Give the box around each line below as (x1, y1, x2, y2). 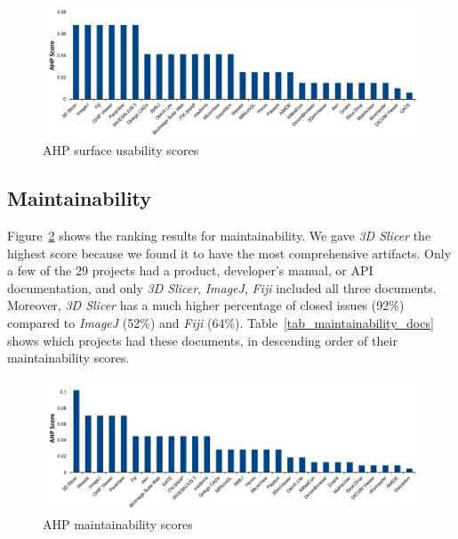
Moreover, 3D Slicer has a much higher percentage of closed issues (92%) (7, 296, 405, 314)
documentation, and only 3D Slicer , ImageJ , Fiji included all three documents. (7, 278, 437, 297)
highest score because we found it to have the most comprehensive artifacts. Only (7, 243, 452, 262)
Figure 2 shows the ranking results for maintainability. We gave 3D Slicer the (7, 225, 431, 244)
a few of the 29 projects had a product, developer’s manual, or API (7, 261, 374, 280)
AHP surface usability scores (43, 141, 199, 159)
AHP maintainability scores (43, 514, 193, 533)
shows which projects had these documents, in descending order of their (7, 331, 398, 349)
